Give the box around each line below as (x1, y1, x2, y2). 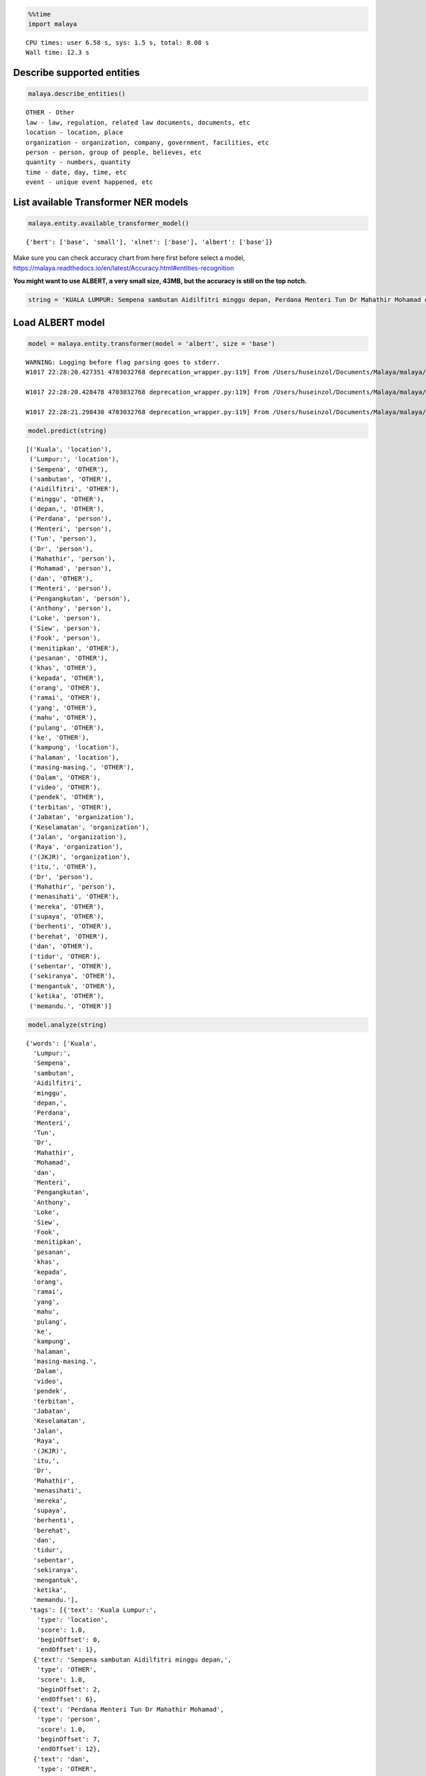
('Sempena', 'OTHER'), (29, 465, 109, 473)
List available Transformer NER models (13, 196, 188, 208)
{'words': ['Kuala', (26, 1039, 97, 1047)
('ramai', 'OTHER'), (29, 693, 101, 702)
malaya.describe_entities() (28, 90, 126, 98)
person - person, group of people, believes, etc (26, 148, 202, 156)
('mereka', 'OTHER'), (29, 902, 105, 911)
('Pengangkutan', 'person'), (29, 594, 131, 602)
